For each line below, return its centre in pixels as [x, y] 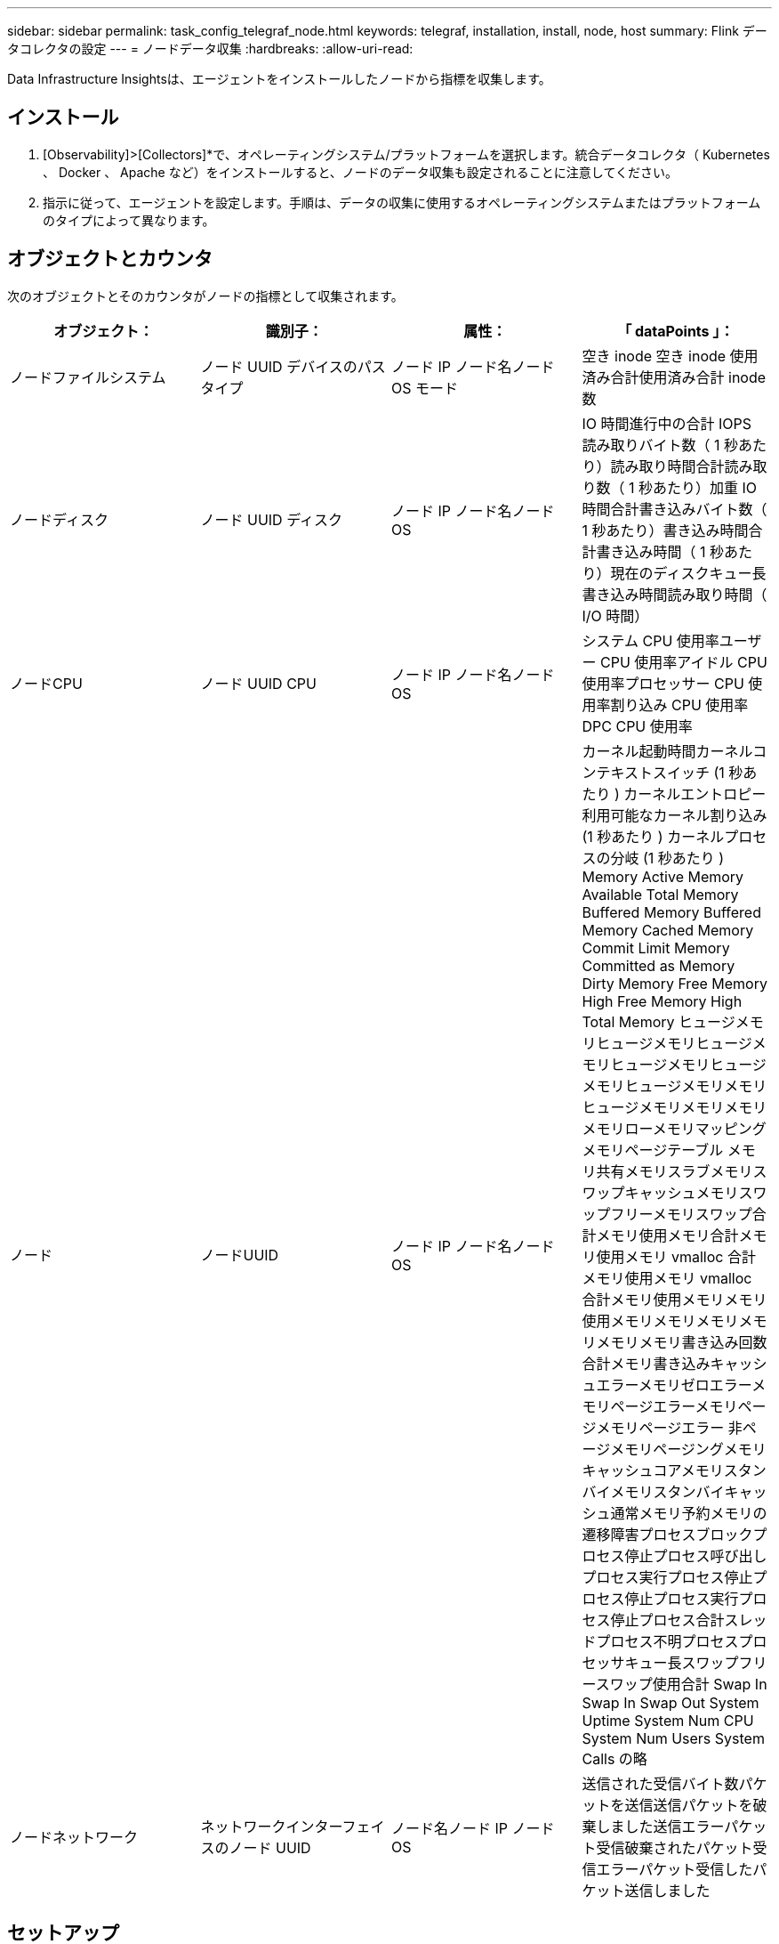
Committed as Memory [659, 965]
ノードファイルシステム [88, 377]
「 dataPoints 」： [676, 331]
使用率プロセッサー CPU [663, 683]
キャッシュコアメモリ [653, 1470]
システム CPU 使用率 [651, 640]
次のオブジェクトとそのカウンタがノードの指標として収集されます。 [205, 296]
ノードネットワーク [74, 1837]
